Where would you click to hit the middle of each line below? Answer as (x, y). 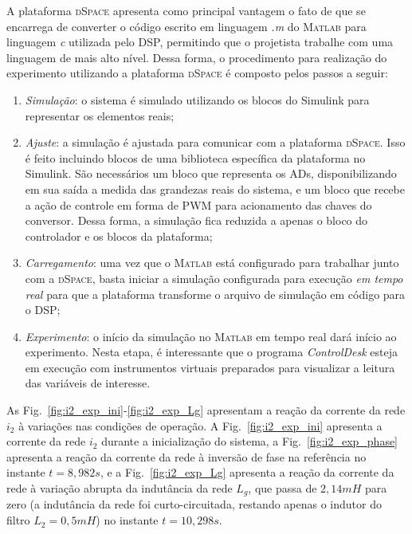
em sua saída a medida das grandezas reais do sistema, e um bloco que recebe (215, 188)
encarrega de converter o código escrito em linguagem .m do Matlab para (186, 26)
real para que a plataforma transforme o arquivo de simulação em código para (215, 294)
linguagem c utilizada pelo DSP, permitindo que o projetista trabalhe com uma (200, 42)
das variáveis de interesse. (88, 383)
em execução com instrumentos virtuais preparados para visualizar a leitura (210, 367)
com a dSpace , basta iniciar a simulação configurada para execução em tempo (214, 278)
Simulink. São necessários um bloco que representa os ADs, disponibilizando (211, 173)
